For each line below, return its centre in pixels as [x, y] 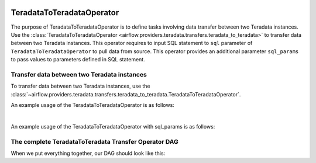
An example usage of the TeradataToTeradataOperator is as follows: [93, 105]
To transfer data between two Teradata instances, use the [80, 86]
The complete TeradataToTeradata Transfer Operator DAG [95, 141]
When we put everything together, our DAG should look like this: [88, 153]
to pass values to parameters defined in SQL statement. [78, 60]
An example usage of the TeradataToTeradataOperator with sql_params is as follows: [113, 126]
